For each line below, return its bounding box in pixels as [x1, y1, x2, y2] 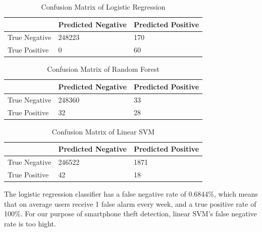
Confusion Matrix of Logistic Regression [41, 2, 166, 12]
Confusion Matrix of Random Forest [47, 64, 160, 74]
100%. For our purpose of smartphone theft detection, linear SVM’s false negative [4, 208, 257, 219]
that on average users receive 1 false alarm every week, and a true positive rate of [4, 198, 256, 209]
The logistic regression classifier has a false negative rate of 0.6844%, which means [4, 189, 258, 199]
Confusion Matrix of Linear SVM [51, 126, 155, 136]
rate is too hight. [4, 218, 56, 228]
